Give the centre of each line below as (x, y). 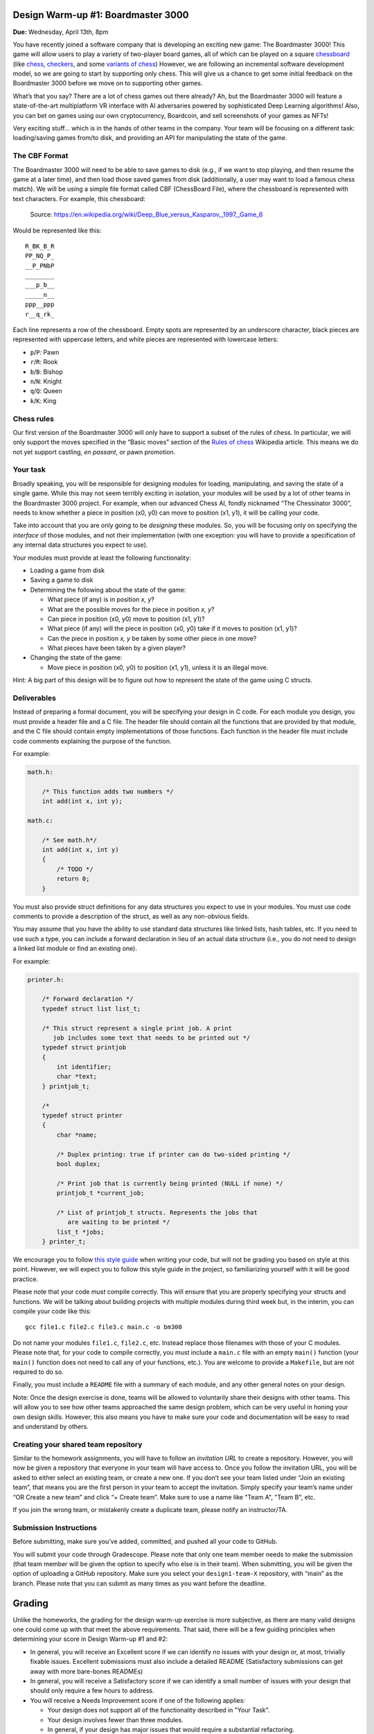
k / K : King (43, 401)
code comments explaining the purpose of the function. (92, 741)
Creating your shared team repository (78, 1444)
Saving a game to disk (62, 580)
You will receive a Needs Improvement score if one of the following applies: (138, 1700)
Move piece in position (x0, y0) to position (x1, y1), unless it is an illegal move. (158, 667)
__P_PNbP (40, 266)
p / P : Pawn (45, 352)
